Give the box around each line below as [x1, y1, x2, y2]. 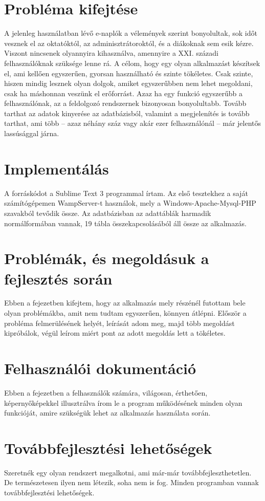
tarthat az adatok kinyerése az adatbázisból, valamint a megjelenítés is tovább [4, 107, 250, 118]
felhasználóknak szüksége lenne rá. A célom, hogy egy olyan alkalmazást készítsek [4, 57, 260, 68]
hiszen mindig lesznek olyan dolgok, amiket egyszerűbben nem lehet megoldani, [4, 78, 253, 89]
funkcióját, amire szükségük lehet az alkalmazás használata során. [4, 407, 211, 418]
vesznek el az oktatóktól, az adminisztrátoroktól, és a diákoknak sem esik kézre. [4, 37, 254, 48]
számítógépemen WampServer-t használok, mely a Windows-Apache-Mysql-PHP [4, 198, 256, 208]
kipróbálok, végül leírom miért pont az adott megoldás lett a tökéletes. [4, 328, 226, 338]
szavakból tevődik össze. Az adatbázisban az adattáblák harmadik [4, 207, 211, 218]
